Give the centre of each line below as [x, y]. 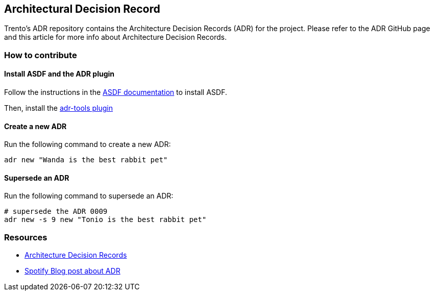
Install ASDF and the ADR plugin [59, 74]
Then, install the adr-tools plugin [58, 108]
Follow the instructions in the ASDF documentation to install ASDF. [116, 92]
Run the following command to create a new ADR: [88, 144]
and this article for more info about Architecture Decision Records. [115, 37]
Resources [26, 237]
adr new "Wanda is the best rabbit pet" [86, 160]
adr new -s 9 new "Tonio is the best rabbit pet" [105, 220]
